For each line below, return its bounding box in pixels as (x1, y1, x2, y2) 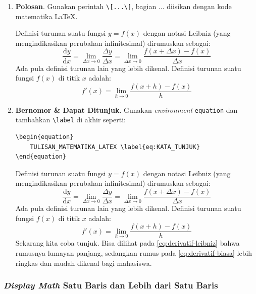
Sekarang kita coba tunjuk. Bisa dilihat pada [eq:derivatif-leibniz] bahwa (15, 238, 240, 248)
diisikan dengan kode (167, 1, 232, 11)
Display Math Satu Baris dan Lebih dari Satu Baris (4, 279, 218, 291)
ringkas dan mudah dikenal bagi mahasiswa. (15, 257, 152, 268)
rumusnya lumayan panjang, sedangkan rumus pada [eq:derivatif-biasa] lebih (15, 247, 252, 258)
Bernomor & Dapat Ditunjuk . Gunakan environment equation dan (15, 104, 238, 115)
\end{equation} (15, 153, 67, 161)
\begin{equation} (15, 133, 74, 141)
